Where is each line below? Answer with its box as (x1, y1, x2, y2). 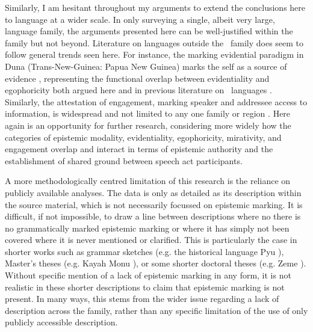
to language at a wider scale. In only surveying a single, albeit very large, (5, 13, 275, 25)
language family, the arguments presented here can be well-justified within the (5, 25, 293, 37)
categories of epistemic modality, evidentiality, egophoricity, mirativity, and (5, 131, 282, 143)
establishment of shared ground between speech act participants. (5, 154, 243, 167)
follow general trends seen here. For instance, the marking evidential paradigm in (5, 48, 304, 61)
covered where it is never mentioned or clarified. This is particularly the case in (5, 233, 297, 246)
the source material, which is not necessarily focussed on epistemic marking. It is (5, 198, 303, 211)
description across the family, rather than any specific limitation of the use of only (5, 304, 308, 316)
